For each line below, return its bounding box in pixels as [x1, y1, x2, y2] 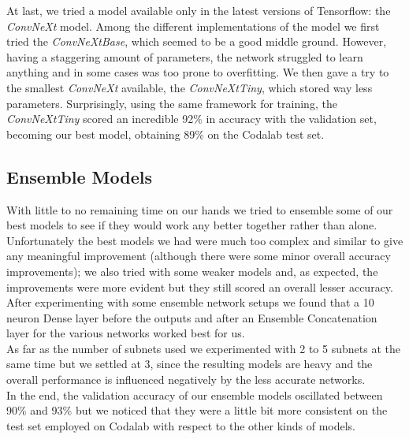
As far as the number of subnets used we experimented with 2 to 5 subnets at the [6, 340, 400, 356]
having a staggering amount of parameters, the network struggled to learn [6, 48, 363, 65]
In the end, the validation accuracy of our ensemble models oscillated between [6, 386, 383, 403]
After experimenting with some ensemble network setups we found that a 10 [6, 294, 374, 311]
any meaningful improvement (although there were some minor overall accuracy [6, 247, 391, 264]
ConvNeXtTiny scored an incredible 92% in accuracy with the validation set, [6, 110, 377, 127]
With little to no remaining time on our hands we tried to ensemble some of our [6, 201, 393, 218]
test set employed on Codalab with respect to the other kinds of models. [6, 417, 355, 433]
